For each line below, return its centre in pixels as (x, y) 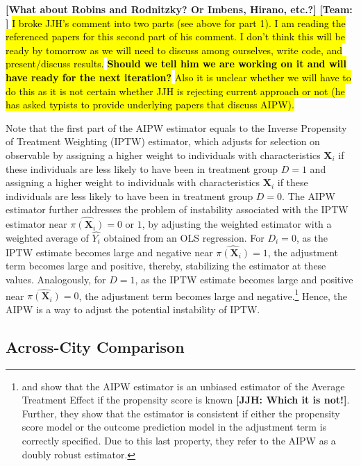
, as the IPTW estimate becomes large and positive (244, 279)
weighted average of (47, 237)
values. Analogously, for (56, 279)
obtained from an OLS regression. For (184, 237)
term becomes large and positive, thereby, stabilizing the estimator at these (166, 266)
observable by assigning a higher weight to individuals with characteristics (163, 155)
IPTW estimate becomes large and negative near (109, 252)
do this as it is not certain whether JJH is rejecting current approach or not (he (175, 91)
